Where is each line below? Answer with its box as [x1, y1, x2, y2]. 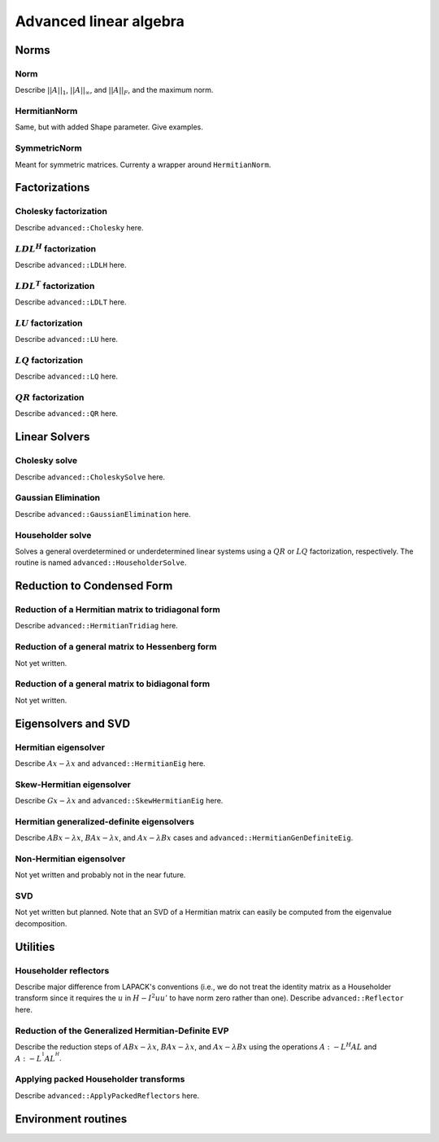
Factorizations [15, 181, 90, 195]
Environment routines [15, 1112, 128, 1126]
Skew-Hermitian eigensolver [15, 778, 132, 790]
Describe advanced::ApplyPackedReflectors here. [15, 1091, 200, 1100]
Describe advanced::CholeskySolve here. [15, 472, 166, 482]
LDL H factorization [15, 242, 97, 254]
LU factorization [15, 317, 83, 329]
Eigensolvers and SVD [15, 716, 130, 730]
